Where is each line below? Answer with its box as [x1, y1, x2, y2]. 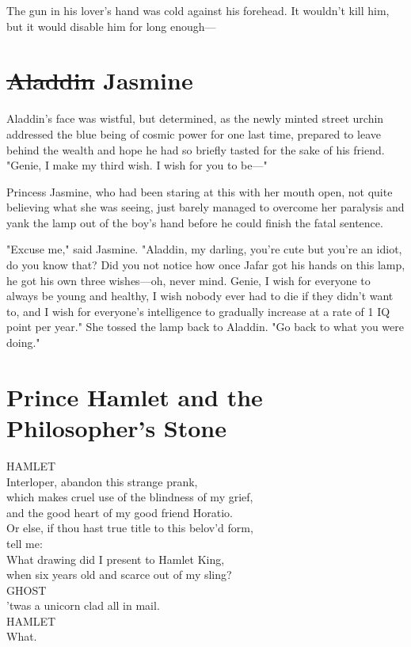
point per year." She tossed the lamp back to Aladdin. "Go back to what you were [6, 318, 404, 335]
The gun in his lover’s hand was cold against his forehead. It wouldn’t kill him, [6, 2, 390, 18]
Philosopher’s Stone [6, 412, 227, 443]
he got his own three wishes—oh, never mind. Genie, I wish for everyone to [6, 272, 371, 288]
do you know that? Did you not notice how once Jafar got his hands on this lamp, [6, 257, 405, 273]
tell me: [6, 535, 43, 551]
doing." [6, 334, 40, 351]
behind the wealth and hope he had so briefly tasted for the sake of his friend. [6, 141, 385, 158]
